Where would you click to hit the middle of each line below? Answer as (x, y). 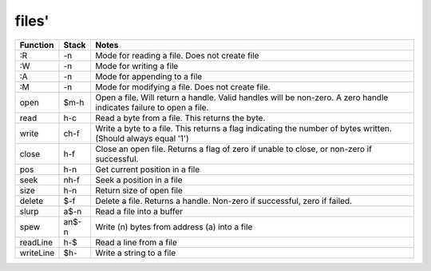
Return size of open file (139, 190)
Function (37, 45)
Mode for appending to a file (149, 76)
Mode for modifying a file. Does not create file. (183, 86)
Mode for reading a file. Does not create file (177, 55)
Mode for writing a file (137, 66)
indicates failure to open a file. (152, 107)
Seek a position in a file (139, 180)
